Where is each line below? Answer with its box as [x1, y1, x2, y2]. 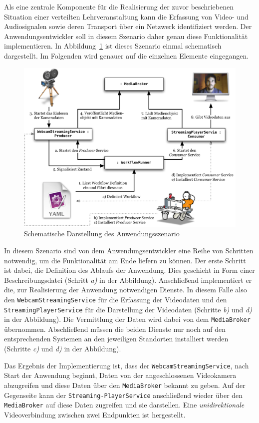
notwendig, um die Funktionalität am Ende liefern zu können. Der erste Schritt [4, 255, 246, 265]
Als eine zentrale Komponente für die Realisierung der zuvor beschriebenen [4, 2, 234, 12]
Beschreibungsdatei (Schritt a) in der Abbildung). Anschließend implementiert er [4, 274, 252, 285]
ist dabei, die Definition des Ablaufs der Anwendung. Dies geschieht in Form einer [4, 265, 255, 275]
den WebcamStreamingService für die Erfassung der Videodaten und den [4, 294, 227, 304]
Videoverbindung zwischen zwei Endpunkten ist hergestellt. [4, 409, 186, 419]
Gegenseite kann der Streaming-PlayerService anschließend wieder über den [4, 389, 243, 400]
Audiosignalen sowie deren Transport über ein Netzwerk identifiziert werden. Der [4, 21, 252, 32]
